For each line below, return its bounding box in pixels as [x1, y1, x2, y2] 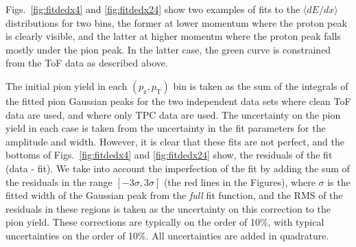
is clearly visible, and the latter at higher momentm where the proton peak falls [5, 29, 341, 43]
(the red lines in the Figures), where [163, 174, 316, 189]
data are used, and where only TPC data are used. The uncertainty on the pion [5, 107, 341, 121]
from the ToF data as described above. [5, 56, 168, 70]
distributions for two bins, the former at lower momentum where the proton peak [5, 15, 347, 30]
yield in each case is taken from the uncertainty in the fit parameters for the [5, 121, 326, 135]
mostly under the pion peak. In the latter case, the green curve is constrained [5, 42, 331, 56]
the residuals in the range [5, 174, 112, 189]
